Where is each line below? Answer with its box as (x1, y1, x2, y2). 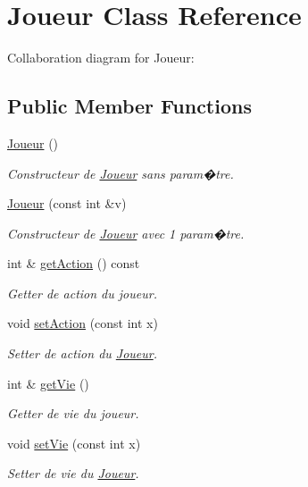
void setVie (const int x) (7, 433, 141, 452)
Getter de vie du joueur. (7, 404, 139, 423)
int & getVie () (7, 374, 89, 392)
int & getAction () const (7, 254, 140, 273)
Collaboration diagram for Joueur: (7, 48, 195, 67)
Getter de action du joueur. (7, 283, 157, 302)
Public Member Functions (7, 92, 252, 120)
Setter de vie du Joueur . (7, 464, 139, 483)
